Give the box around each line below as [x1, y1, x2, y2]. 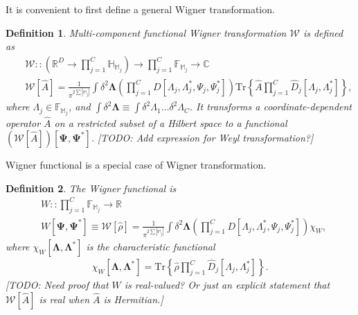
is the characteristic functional [86, 239, 215, 254]
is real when [39, 291, 90, 306]
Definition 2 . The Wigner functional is [6, 180, 177, 195]
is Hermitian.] [103, 291, 163, 306]
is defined [303, 25, 343, 40]
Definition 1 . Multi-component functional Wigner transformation [6, 25, 287, 40]
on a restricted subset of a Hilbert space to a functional [54, 115, 287, 130]
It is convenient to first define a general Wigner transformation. [6, 2, 275, 16]
